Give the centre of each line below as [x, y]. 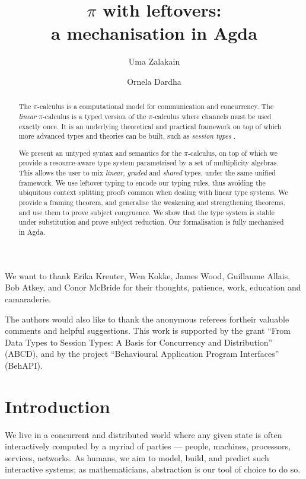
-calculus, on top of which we [233, 153]
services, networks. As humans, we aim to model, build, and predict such [137, 457]
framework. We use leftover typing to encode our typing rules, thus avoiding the [142, 182]
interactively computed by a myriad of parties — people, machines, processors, [148, 446]
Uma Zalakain [154, 61]
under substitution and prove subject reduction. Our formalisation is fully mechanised [151, 222]
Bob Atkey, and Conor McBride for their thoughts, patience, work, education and [153, 287]
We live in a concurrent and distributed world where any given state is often [144, 434]
